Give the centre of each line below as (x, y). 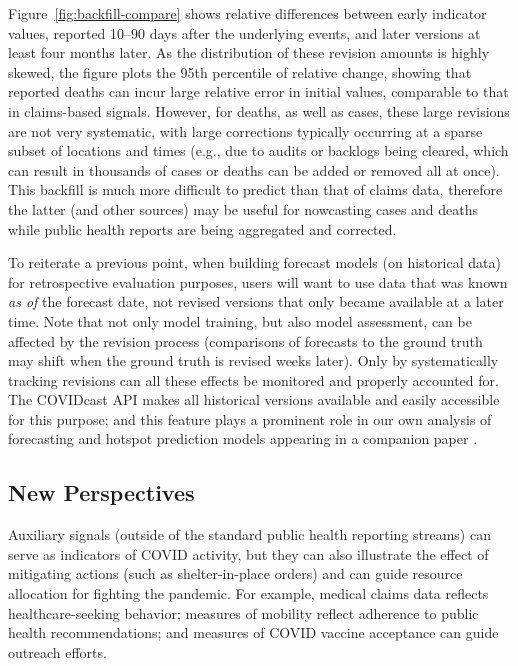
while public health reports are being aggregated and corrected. (202, 228)
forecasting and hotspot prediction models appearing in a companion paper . (243, 438)
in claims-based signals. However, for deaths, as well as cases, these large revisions (259, 110)
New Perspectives (101, 492)
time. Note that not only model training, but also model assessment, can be (240, 320)
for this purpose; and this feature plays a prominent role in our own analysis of (250, 418)
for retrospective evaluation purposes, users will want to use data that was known (258, 281)
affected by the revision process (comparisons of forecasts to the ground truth (245, 340)
